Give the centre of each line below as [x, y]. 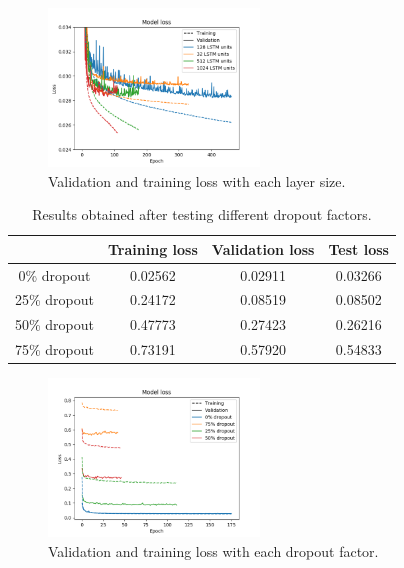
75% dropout [55, 349]
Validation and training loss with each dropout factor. [213, 550]
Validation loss [263, 248]
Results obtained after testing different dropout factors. [202, 214]
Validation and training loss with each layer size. [197, 180]
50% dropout [55, 324]
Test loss [358, 248]
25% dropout [55, 299]
